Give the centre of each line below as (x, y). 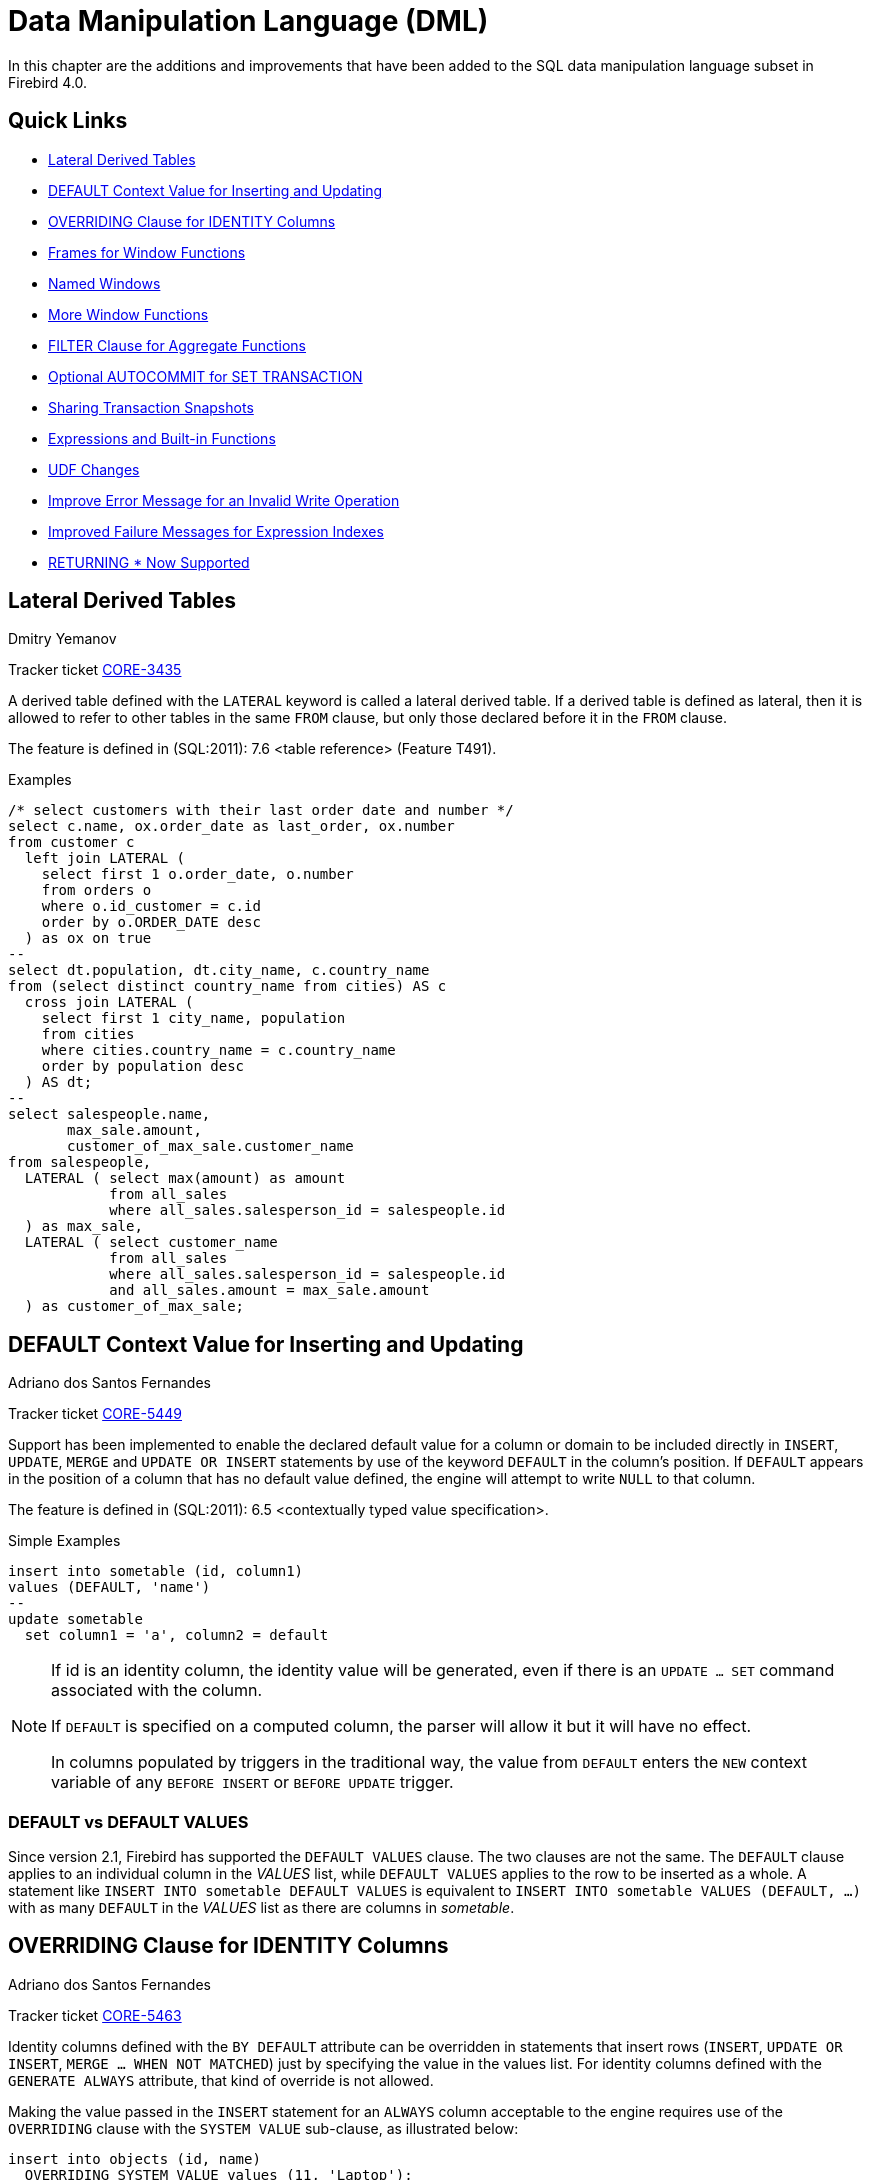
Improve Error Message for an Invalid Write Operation (224, 500)
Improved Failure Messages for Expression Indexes (216, 531)
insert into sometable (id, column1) (156, 1571)
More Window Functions (128, 314)
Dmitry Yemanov (62, 639)
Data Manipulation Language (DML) (248, 21)
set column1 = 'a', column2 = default (176, 1635)
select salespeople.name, (109, 1114)
